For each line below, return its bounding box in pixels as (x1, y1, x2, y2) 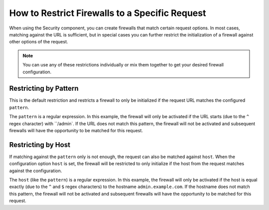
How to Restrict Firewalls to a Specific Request (9, 7, 206, 18)
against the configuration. (9, 168, 62, 174)
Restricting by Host (9, 140, 71, 149)
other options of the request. (9, 39, 68, 45)
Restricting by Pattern (9, 84, 79, 93)
